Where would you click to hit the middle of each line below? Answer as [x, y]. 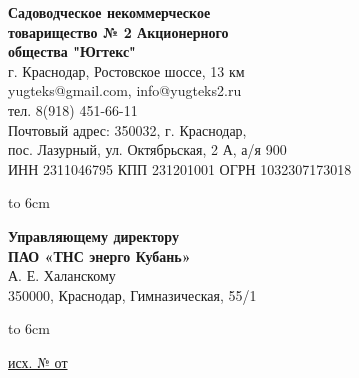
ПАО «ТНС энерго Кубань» [99, 255]
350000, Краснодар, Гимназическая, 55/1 [132, 294]
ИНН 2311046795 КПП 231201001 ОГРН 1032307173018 [180, 168]
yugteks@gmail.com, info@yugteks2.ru [125, 90]
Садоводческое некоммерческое [109, 12]
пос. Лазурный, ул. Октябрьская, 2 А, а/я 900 [147, 149]
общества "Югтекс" [72, 51]
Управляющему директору [93, 235]
